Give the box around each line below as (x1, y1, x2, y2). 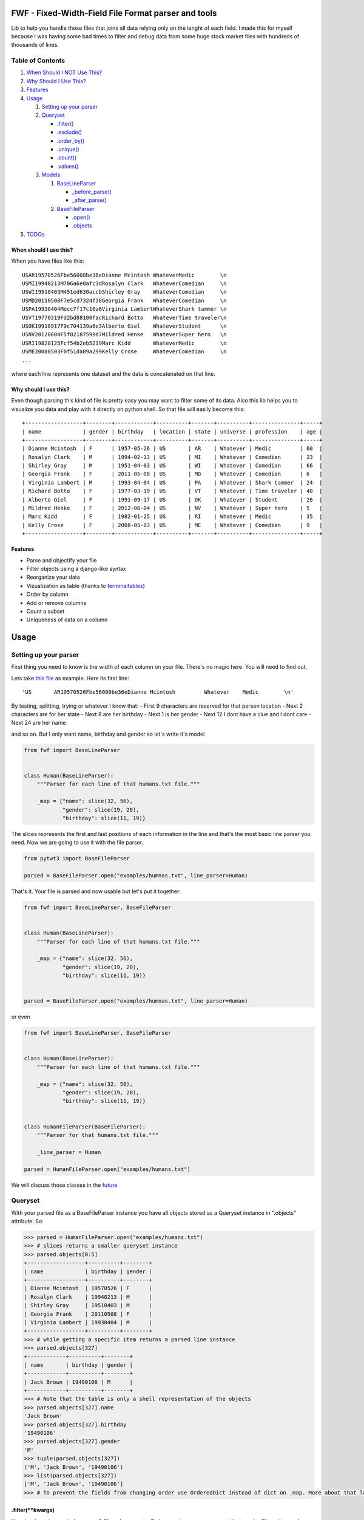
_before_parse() (72, 188, 112, 195)
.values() (56, 162, 79, 170)
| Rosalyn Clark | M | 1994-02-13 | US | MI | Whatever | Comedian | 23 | (22, 454, 323, 460)
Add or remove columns (26, 599, 87, 606)
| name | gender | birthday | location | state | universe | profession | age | (22, 428, 323, 435)
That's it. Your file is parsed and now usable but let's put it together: (11, 888, 181, 895)
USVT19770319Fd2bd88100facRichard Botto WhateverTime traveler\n (22, 314, 227, 321)
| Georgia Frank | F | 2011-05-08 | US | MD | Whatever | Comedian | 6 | (22, 471, 323, 477)
